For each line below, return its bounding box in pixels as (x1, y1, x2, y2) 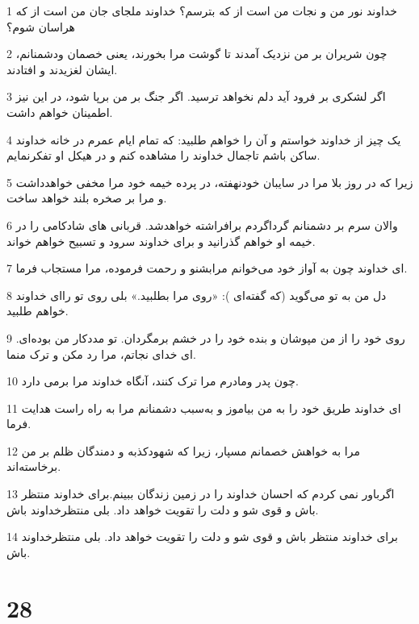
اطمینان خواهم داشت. (6, 103, 113, 120)
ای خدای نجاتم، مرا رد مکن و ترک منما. (6, 345, 196, 362)
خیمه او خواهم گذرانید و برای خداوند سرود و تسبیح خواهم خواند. (6, 232, 316, 249)
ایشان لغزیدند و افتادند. (6, 60, 118, 77)
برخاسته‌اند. (6, 458, 61, 475)
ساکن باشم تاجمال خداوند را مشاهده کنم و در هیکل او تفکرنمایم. (6, 147, 321, 164)
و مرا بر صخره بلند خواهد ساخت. (6, 189, 167, 206)
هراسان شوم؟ (6, 18, 75, 35)
